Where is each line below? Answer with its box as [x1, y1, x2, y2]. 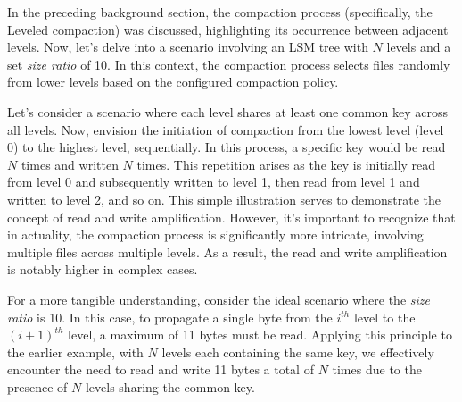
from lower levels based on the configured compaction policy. [7, 72, 339, 91]
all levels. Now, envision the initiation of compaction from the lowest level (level [7, 120, 444, 138]
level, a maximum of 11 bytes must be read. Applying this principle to [68, 325, 452, 344]
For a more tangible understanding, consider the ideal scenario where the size [7, 289, 430, 308]
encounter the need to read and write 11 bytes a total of [7, 360, 314, 379]
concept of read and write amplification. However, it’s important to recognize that [7, 207, 456, 226]
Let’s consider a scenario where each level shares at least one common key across [7, 102, 448, 121]
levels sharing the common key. [85, 377, 255, 396]
